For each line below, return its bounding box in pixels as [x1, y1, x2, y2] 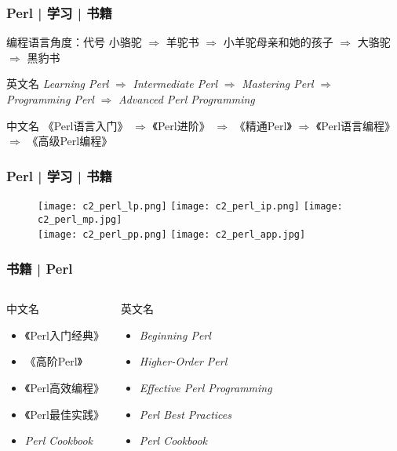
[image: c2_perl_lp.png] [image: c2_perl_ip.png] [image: [38, 201, 343, 212]
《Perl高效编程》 [24, 379, 104, 395]
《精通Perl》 [234, 117, 292, 133]
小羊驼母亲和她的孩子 [223, 34, 333, 50]
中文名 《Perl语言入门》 [6, 117, 129, 133]
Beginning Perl [139, 326, 211, 343]
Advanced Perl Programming [118, 91, 255, 107]
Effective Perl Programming [139, 379, 272, 395]
